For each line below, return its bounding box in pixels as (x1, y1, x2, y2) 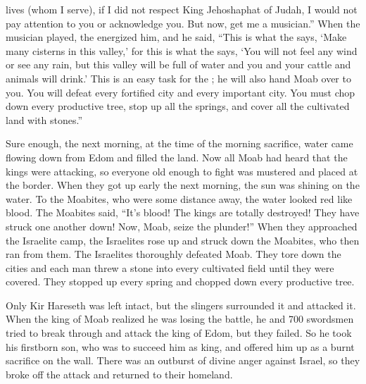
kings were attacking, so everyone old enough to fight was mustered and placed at (6, 163, 358, 178)
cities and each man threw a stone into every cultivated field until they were (6, 260, 334, 275)
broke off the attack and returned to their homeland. (6, 366, 233, 381)
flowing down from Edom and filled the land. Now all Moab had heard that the (6, 149, 348, 164)
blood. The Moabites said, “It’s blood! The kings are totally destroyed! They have (6, 205, 360, 220)
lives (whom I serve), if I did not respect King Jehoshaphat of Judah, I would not (6, 2, 358, 16)
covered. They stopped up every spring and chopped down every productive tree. (6, 274, 355, 289)
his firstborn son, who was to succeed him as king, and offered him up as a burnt (6, 339, 355, 354)
